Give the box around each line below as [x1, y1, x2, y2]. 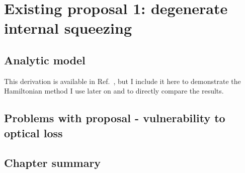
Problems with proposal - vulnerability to [4, 110, 225, 126]
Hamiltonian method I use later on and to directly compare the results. [4, 85, 224, 96]
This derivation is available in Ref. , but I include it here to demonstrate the [4, 75, 241, 86]
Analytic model [4, 52, 86, 67]
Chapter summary [4, 154, 101, 170]
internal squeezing [4, 18, 132, 38]
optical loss [4, 125, 63, 140]
